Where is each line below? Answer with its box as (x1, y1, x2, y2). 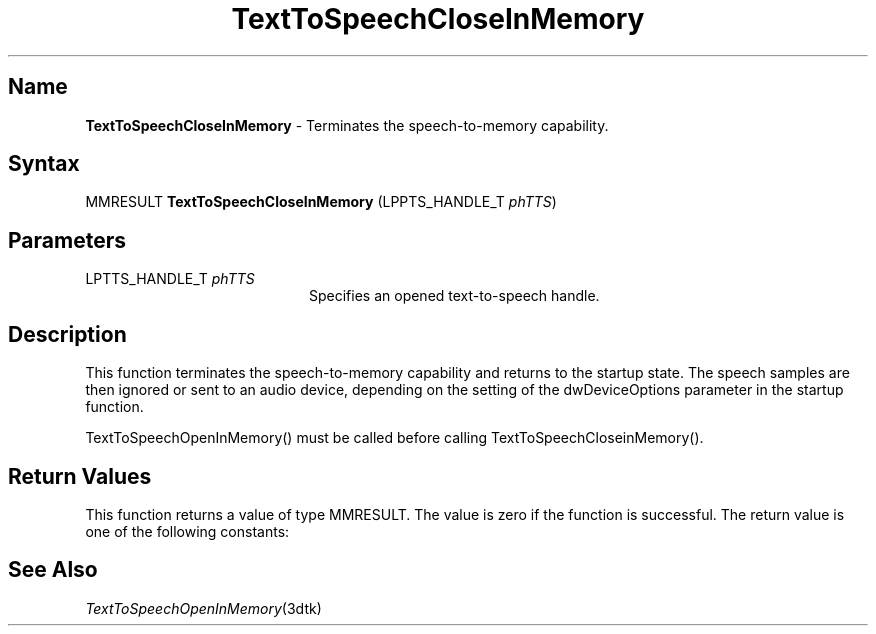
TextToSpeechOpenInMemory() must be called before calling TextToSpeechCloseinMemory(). (85, 429, 704, 447)
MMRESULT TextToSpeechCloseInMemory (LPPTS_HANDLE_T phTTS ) (85, 193, 557, 211)
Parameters (8, 227, 126, 253)
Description (8, 321, 127, 347)
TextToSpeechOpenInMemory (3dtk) (85, 599, 322, 617)
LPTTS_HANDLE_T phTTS (85, 270, 255, 288)
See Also (8, 557, 98, 583)
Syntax (8, 151, 80, 177)
